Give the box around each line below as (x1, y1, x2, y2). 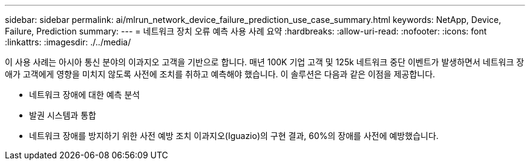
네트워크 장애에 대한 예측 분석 (29, 89, 140, 100)
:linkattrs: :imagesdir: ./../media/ (5, 37, 131, 47)
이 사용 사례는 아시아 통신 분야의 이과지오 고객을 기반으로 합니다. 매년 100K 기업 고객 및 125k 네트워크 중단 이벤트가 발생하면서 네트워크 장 (5, 57, 525, 67)
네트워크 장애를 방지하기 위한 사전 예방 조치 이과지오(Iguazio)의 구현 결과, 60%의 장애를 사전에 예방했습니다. (29, 131, 439, 141)
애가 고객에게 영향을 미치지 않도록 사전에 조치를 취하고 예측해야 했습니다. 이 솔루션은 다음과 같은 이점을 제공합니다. (5, 69, 436, 79)
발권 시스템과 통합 (29, 110, 96, 120)
